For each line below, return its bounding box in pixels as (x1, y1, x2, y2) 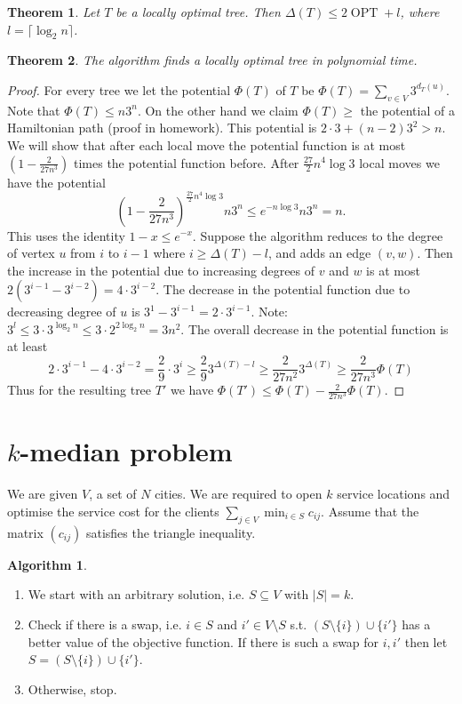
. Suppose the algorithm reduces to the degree (192, 226, 443, 244)
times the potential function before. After (73, 153, 299, 172)
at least (7, 337, 48, 356)
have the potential (7, 172, 106, 191)
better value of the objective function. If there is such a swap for (28, 632, 379, 651)
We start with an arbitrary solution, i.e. (28, 585, 245, 604)
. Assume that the (321, 502, 419, 520)
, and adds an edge (268, 244, 371, 262)
